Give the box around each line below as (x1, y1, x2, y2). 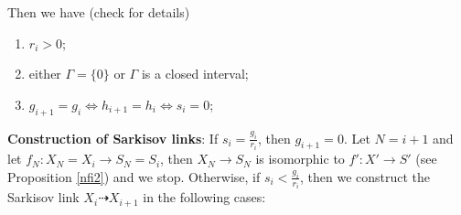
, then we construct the (300, 167, 431, 186)
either (28, 64, 61, 83)
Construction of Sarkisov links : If (7, 128, 219, 147)
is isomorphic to (255, 149, 345, 168)
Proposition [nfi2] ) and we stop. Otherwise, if (7, 167, 261, 186)
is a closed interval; (141, 64, 249, 83)
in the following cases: (143, 188, 266, 207)
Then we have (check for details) (7, 3, 190, 21)
